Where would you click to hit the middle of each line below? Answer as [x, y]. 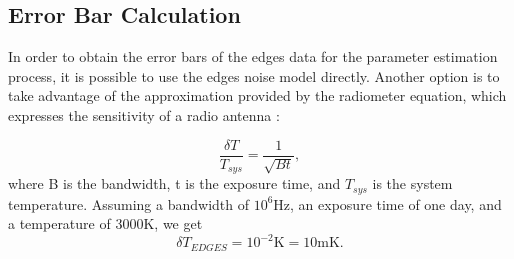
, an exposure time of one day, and [396, 203]
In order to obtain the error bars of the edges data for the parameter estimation [253, 56]
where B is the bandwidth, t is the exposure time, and [174, 183]
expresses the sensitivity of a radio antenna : [144, 114]
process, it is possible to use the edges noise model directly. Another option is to [254, 75]
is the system [412, 183]
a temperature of [59, 223]
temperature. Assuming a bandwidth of [128, 203]
